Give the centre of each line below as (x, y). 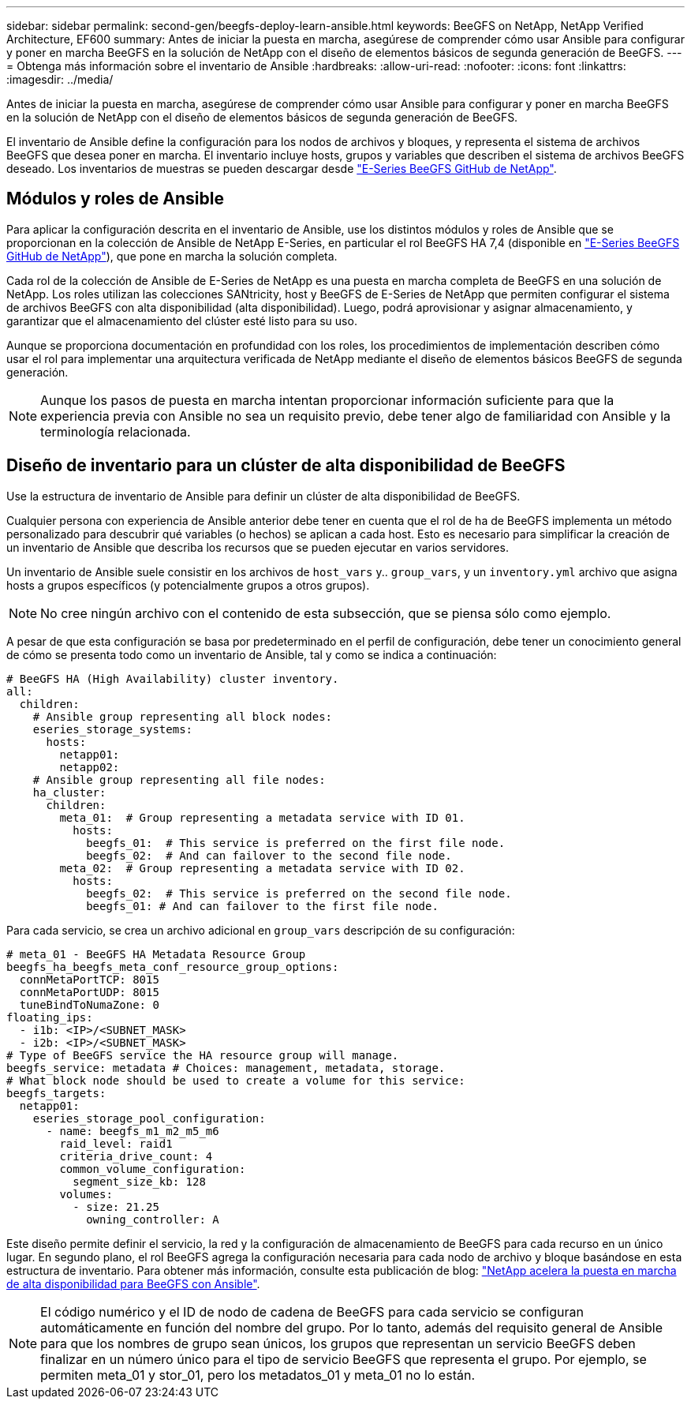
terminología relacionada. (116, 431)
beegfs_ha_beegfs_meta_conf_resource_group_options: (173, 967)
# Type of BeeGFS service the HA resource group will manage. (203, 1055)
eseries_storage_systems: (113, 729)
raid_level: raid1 (116, 1143)
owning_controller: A (153, 1219)
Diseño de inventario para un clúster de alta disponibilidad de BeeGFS (286, 466)
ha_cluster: (69, 792)
